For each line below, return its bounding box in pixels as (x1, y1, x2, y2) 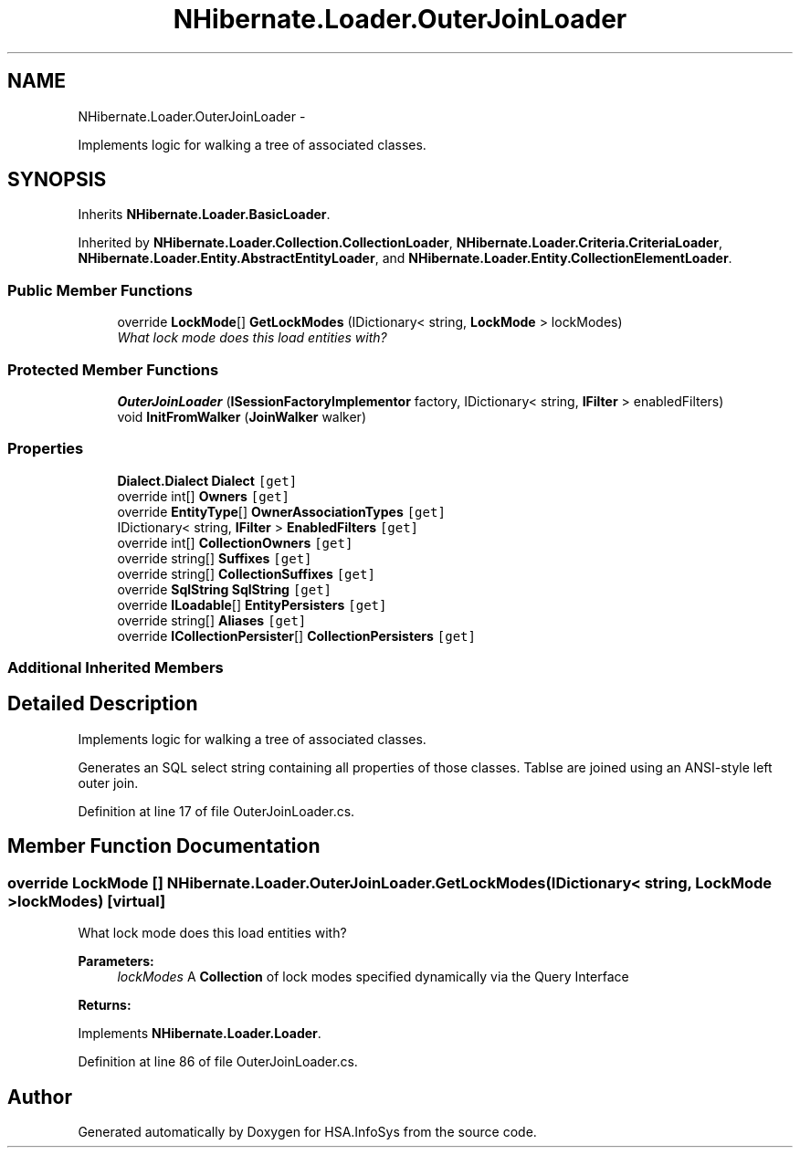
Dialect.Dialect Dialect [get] (117, 472, 298, 488)
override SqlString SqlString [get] (117, 581, 332, 597)
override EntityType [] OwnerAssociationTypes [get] (117, 503, 446, 520)
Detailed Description (7, 692, 198, 716)
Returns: (78, 997, 132, 1013)
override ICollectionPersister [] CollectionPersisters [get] (117, 627, 476, 644)
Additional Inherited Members (7, 658, 224, 677)
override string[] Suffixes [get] (117, 550, 312, 566)
